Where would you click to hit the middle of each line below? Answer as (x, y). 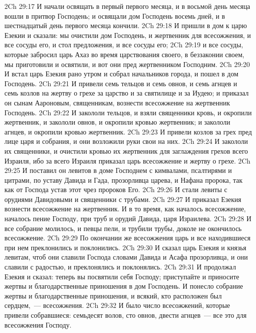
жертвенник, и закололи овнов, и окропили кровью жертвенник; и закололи (117, 122)
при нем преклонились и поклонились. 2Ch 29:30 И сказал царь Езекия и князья (126, 247)
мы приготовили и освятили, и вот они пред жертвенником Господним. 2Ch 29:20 (127, 64)
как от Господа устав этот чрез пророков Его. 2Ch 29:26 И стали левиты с (116, 189)
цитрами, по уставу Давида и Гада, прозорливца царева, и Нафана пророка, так (124, 180)
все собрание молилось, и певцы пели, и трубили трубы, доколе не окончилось (123, 228)
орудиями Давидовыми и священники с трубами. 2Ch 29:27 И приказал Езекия (123, 199)
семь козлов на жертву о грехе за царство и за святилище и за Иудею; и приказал (127, 93)
